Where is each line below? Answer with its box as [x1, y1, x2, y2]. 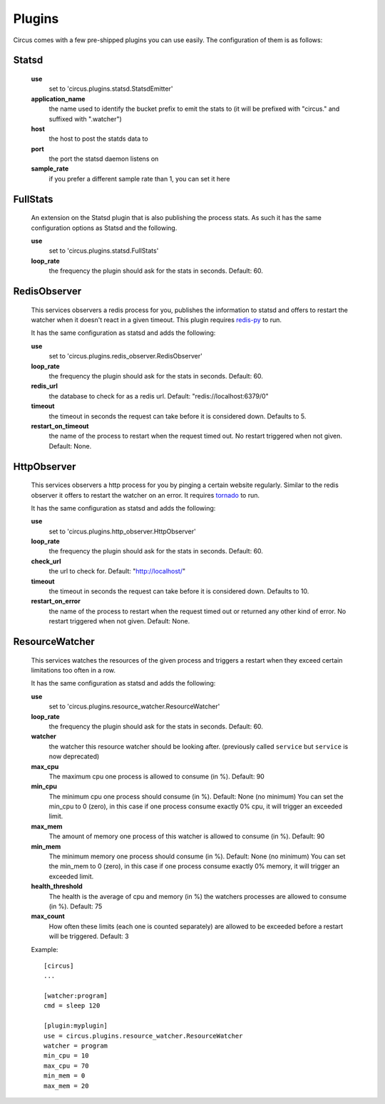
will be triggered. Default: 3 [48, 932, 129, 940]
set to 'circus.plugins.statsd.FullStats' [48, 246, 159, 255]
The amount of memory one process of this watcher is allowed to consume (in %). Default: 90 [48, 832, 325, 840]
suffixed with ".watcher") [48, 114, 123, 123]
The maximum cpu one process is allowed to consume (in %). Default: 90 [48, 772, 265, 781]
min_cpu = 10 [43, 1052, 89, 1060]
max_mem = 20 [43, 1082, 89, 1090]
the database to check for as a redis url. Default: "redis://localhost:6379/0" [48, 391, 269, 400]
